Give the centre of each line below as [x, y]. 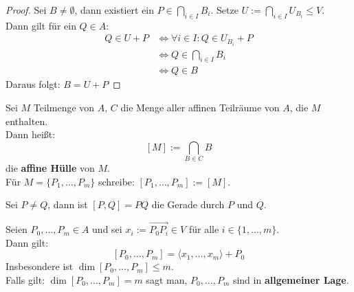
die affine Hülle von [50, 168]
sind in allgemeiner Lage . [291, 279]
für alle [204, 229]
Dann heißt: [31, 134]
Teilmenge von [64, 107]
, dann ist [68, 204]
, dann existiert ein [114, 10]
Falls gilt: [25, 279]
